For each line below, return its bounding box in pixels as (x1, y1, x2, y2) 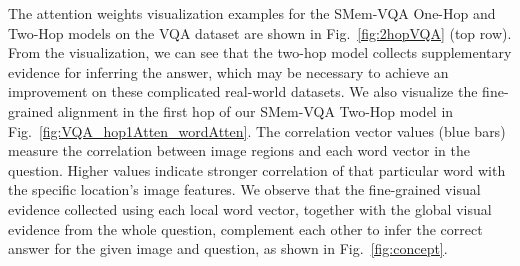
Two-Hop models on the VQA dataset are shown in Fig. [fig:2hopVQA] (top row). (8, 22, 512, 43)
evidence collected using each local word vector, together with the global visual (8, 198, 492, 219)
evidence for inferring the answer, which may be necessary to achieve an (8, 61, 449, 82)
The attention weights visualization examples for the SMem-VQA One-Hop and (8, 3, 496, 23)
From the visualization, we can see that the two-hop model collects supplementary (8, 42, 512, 63)
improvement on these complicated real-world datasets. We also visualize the (8, 81, 478, 102)
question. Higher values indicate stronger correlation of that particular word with (8, 159, 506, 180)
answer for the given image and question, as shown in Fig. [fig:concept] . (8, 238, 448, 259)
